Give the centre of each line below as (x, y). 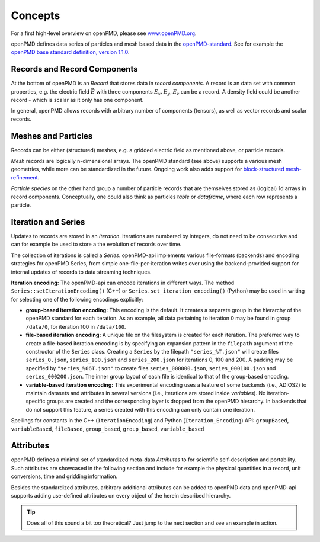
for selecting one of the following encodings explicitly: (77, 299)
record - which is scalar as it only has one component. (77, 100)
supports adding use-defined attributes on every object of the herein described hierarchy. (121, 496)
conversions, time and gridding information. (64, 476)
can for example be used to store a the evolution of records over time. (96, 244)
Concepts (36, 15)
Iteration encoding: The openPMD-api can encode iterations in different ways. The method (122, 283)
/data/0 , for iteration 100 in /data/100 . (76, 326)
